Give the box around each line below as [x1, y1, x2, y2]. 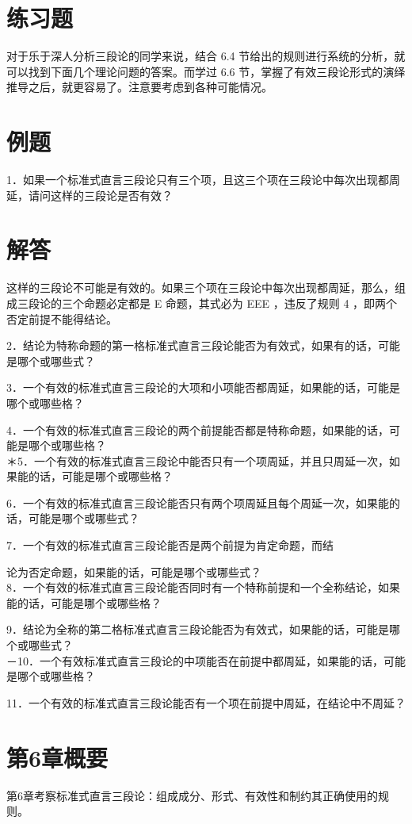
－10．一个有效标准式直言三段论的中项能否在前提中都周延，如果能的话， [6, 652, 383, 669]
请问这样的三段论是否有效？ [28, 186, 173, 203]
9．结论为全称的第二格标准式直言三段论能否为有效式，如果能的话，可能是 [6, 621, 389, 638]
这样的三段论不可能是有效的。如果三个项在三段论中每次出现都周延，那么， [6, 279, 395, 296]
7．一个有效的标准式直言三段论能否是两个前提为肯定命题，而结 [6, 537, 334, 554]
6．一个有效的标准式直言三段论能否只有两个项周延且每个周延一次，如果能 [6, 494, 389, 511]
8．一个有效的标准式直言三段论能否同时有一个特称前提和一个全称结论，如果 [6, 579, 400, 596]
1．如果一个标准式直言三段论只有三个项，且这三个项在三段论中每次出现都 [6, 171, 389, 188]
